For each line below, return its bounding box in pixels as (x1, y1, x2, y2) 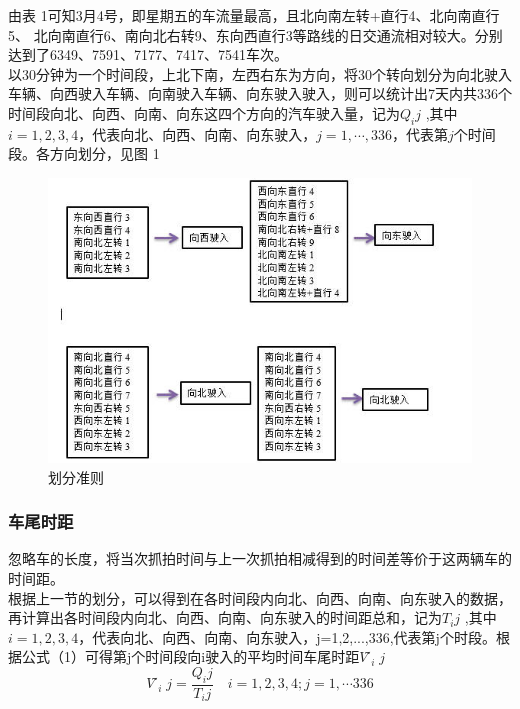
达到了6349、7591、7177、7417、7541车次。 (8, 44, 288, 65)
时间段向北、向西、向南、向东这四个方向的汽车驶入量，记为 (8, 102, 400, 123)
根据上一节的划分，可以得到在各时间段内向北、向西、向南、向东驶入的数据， (8, 587, 512, 608)
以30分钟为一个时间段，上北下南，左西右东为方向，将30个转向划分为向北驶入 (8, 63, 512, 84)
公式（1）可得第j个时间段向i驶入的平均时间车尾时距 (21, 646, 360, 667)
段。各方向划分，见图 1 (8, 143, 160, 164)
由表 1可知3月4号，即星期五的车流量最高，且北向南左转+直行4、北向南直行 (8, 5, 500, 25)
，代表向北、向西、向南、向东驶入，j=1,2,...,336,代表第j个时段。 (78, 626, 496, 647)
